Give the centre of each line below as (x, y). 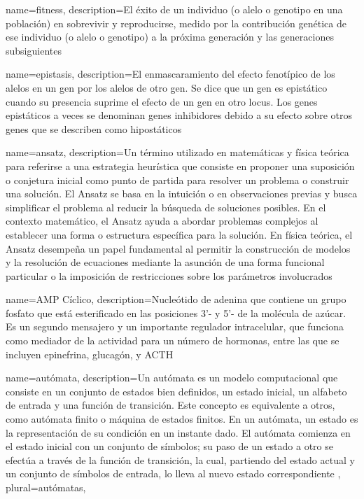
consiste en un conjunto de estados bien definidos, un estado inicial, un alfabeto (176, 391)
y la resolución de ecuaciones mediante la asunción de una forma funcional (165, 262)
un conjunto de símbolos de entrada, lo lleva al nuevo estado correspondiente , (173, 473)
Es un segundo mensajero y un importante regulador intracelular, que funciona (175, 326)
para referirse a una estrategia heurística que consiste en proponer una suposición (180, 166)
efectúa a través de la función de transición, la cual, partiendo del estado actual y (180, 459)
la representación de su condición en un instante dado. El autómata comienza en (178, 432)
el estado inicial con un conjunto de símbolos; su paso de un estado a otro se (169, 446)
